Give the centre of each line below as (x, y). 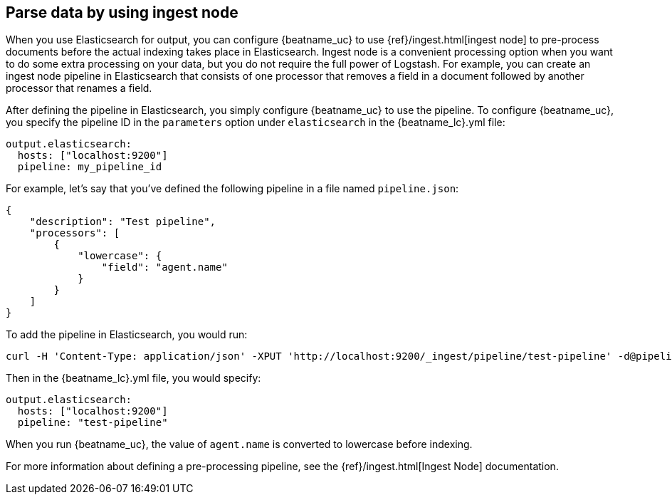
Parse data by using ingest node (122, 12)
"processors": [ (75, 233)
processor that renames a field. (79, 88)
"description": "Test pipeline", (123, 222)
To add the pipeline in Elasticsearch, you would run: (127, 335)
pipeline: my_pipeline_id (90, 167)
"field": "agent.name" (164, 267)
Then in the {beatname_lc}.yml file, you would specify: (133, 378)
